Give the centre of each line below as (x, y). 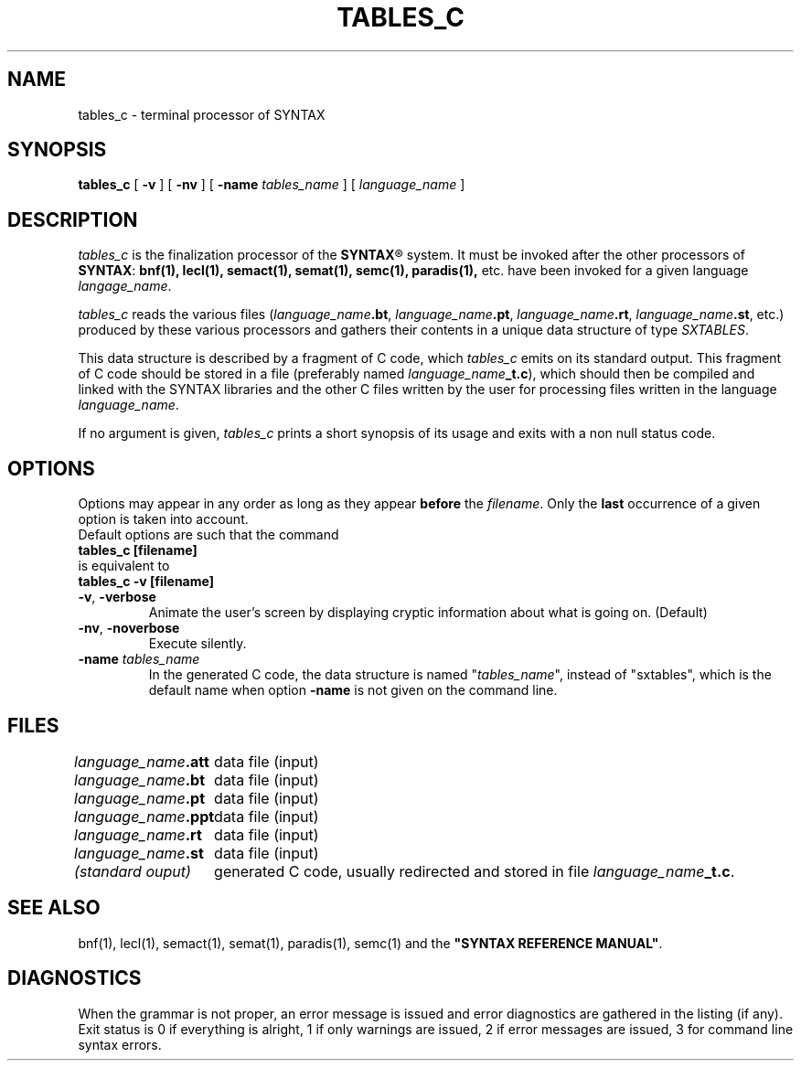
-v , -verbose (117, 597)
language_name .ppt (144, 816)
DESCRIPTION (73, 219)
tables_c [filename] (138, 550)
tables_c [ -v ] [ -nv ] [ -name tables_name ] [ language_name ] (272, 185)
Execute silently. (198, 644)
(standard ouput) (133, 871)
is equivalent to (124, 566)
